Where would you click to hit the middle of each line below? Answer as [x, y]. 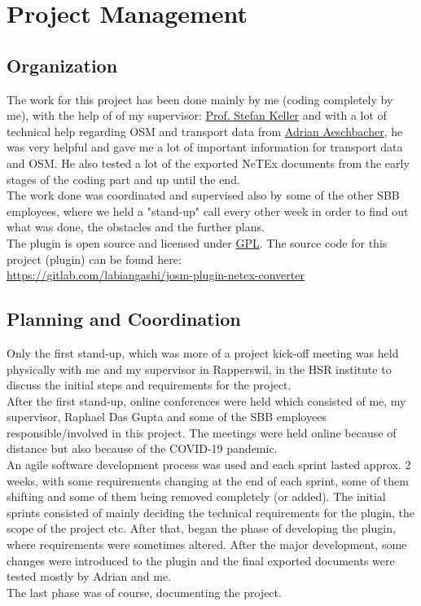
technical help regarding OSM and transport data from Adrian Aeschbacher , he [205, 131]
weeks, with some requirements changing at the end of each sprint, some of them [208, 480]
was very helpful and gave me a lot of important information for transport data [205, 147]
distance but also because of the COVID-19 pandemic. [142, 448]
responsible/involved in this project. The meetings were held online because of [202, 432]
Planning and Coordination [124, 319]
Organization [62, 65]
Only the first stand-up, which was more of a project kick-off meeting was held [203, 352]
